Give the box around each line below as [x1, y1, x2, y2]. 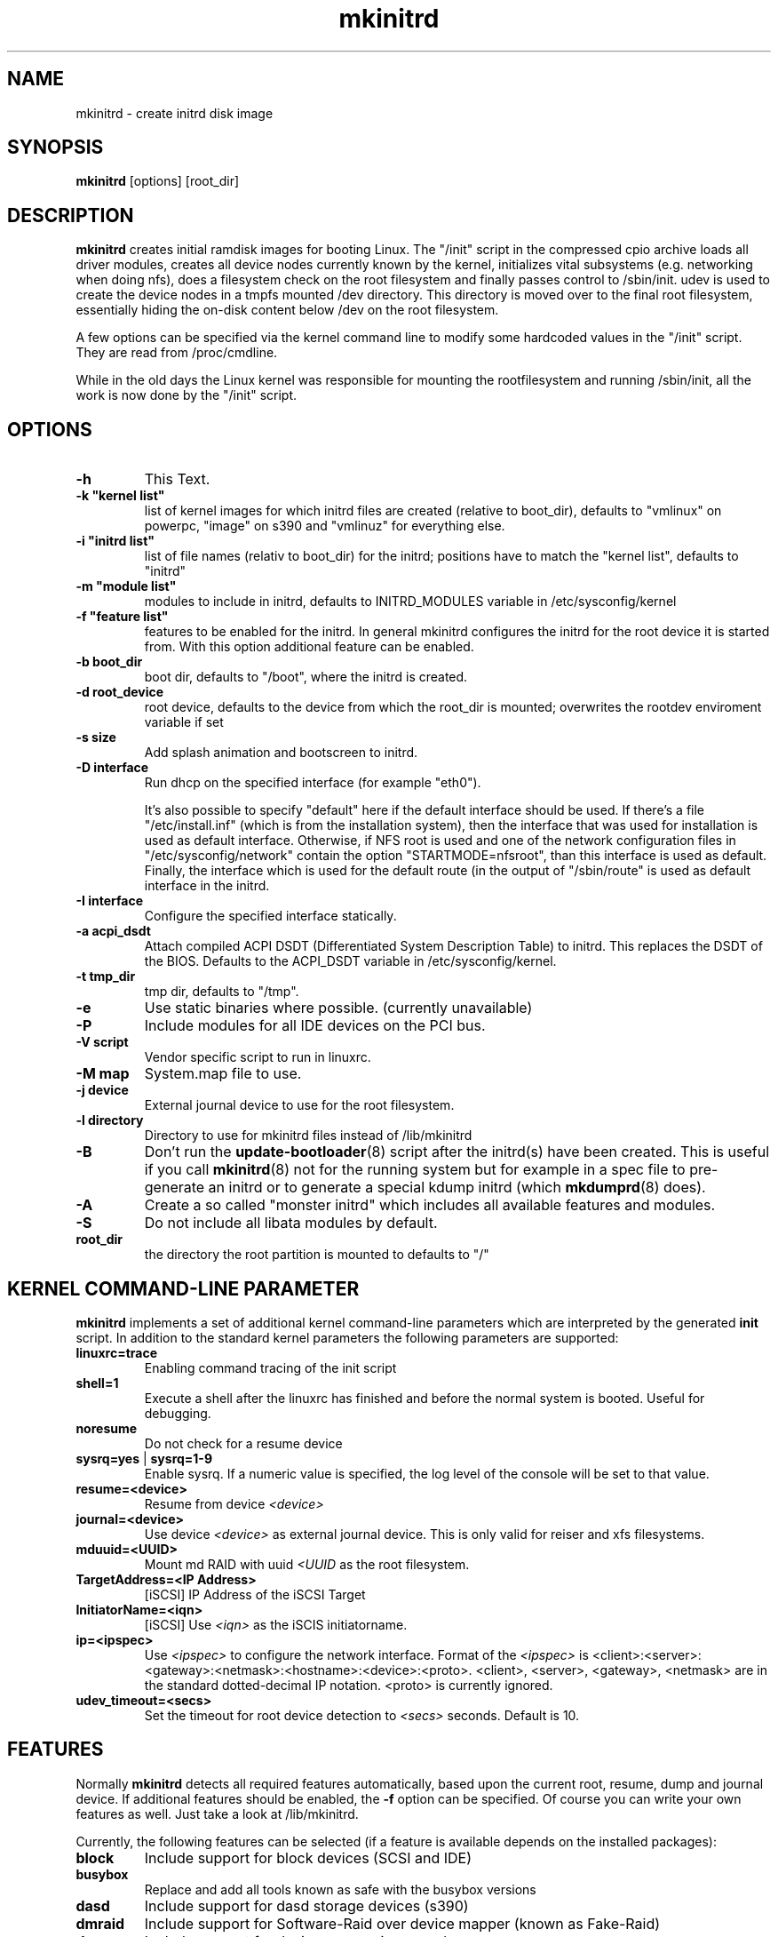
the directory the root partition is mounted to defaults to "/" [144, 1247, 489, 1263]
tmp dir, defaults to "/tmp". [144, 984, 299, 1000]
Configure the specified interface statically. [144, 908, 397, 924]
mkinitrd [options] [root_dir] [75, 173, 240, 189]
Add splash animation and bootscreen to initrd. [144, 745, 418, 761]
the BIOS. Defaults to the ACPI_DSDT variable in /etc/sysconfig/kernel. [144, 953, 557, 969]
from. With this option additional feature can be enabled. [144, 639, 474, 655]
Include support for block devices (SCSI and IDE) [144, 1848, 472, 1867]
